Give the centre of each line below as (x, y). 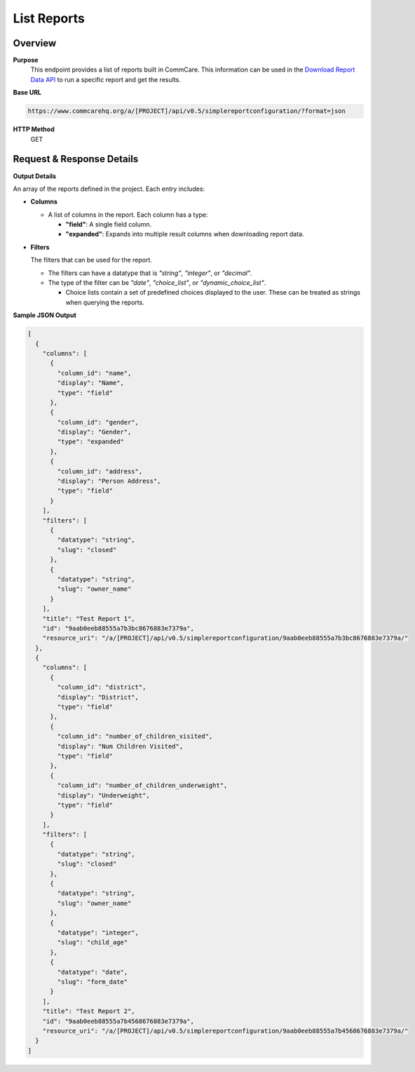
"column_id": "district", (102, 687)
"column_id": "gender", (98, 422)
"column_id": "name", (94, 373)
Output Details (34, 176)
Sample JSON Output (45, 315)
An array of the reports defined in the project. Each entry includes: (109, 189)
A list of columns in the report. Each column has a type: (128, 215)
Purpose (26, 60)
